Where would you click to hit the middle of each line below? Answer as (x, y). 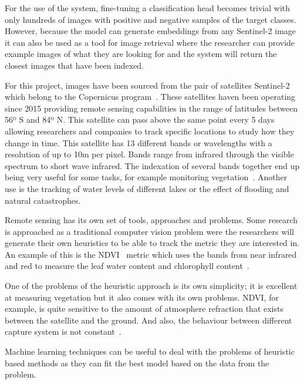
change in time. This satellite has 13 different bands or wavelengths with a (139, 142)
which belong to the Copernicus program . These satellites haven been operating (150, 97)
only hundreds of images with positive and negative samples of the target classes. (151, 19)
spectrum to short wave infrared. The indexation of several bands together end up (152, 165)
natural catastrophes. (43, 200)
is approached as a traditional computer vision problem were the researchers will (150, 231)
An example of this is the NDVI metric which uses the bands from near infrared (151, 254)
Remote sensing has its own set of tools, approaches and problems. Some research (151, 220)
